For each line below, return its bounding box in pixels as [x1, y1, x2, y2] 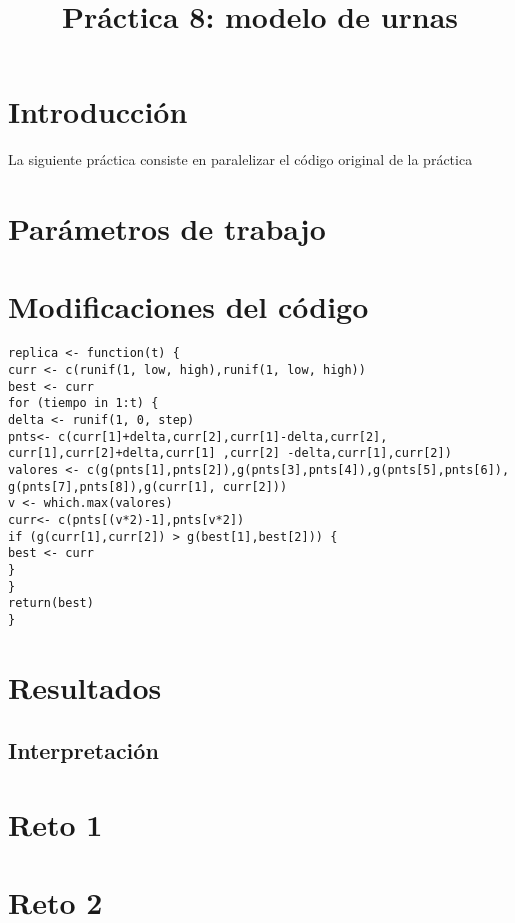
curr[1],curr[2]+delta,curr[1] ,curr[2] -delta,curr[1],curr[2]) [8, 446, 452, 461]
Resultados [8, 666, 162, 707]
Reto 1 [8, 803, 103, 844]
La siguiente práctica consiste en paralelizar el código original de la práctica [8, 149, 473, 170]
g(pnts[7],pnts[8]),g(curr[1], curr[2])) [8, 479, 288, 494]
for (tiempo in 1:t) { [8, 396, 159, 411]
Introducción [8, 91, 188, 132]
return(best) [8, 596, 94, 611]
